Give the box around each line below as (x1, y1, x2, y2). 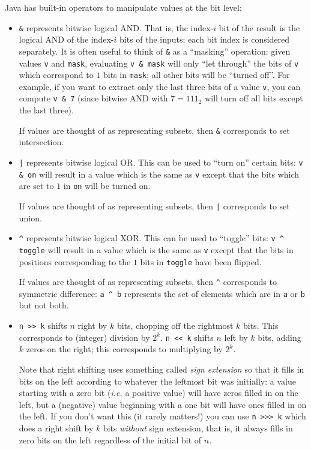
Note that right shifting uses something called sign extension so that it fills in (19, 362, 304, 375)
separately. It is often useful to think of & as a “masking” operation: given (19, 44, 291, 57)
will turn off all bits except (205, 92, 303, 104)
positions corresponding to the (19, 255, 131, 268)
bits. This (243, 319, 279, 332)
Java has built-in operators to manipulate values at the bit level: (5, 1, 242, 13)
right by (77, 319, 107, 332)
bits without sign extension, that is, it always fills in (103, 422, 293, 434)
